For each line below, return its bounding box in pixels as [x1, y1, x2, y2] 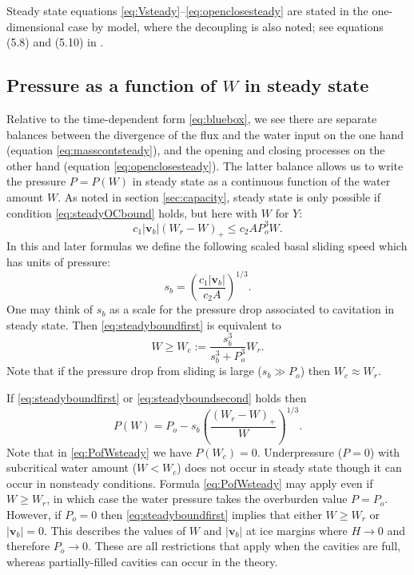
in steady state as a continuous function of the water [132, 173, 391, 190]
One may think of [6, 301, 94, 317]
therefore [6, 537, 50, 554]
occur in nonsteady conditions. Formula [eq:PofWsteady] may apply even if [6, 474, 373, 491]
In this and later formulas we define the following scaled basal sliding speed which [6, 238, 408, 254]
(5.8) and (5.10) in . [6, 34, 104, 50]
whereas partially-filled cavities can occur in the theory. [6, 553, 278, 569]
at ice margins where [245, 521, 348, 538]
